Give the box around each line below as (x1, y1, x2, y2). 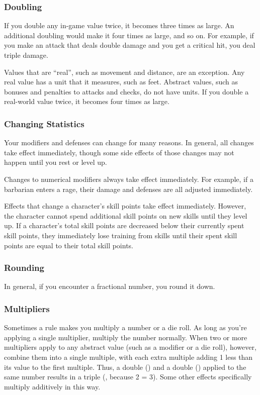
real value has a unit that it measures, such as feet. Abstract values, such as (4, 76, 238, 87)
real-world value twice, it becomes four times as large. (4, 96, 169, 107)
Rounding (4, 261, 44, 274)
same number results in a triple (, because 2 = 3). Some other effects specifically (4, 371, 252, 382)
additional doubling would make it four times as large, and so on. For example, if (4, 30, 254, 40)
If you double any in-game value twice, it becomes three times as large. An (4, 20, 234, 31)
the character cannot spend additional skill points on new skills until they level (4, 210, 247, 221)
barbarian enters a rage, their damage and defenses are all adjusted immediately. (4, 183, 253, 194)
